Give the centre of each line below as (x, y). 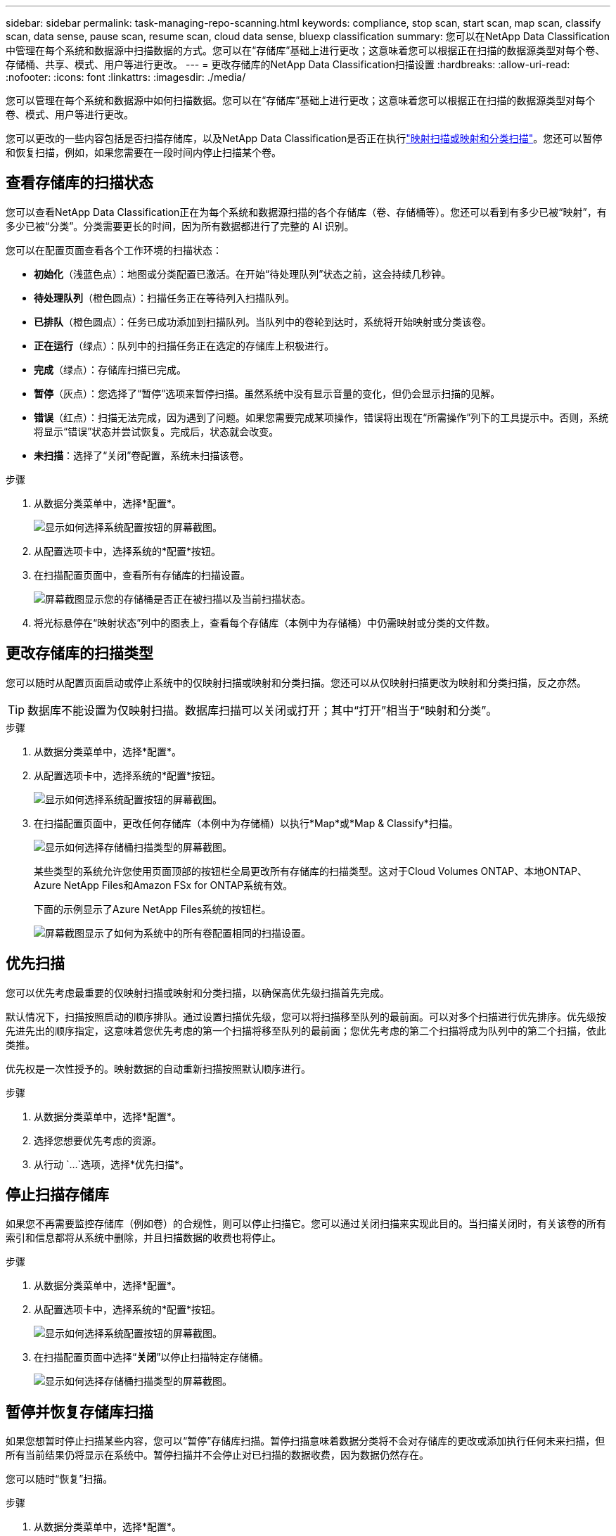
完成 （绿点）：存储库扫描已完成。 (110, 369)
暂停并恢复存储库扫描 (79, 1412)
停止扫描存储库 (57, 1194)
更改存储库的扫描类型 (79, 653)
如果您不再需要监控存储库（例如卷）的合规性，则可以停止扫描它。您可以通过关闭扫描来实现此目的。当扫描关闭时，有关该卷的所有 (306, 1224)
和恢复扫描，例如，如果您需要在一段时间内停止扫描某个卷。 (143, 152)
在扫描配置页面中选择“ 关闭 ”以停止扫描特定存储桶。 (152, 1357)
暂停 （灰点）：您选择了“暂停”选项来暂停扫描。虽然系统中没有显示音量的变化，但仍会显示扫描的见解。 (267, 393)
